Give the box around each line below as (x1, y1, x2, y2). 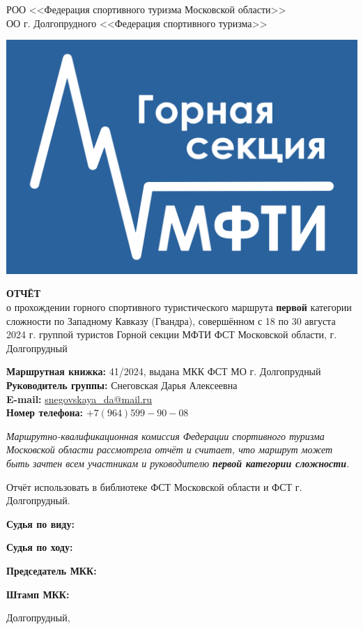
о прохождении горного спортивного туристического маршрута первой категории (6, 300, 352, 314)
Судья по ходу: (6, 540, 73, 554)
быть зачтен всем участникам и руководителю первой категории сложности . (6, 455, 350, 470)
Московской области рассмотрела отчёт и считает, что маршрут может (6, 442, 333, 457)
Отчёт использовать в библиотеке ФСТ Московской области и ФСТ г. (6, 479, 302, 494)
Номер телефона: (6, 405, 84, 420)
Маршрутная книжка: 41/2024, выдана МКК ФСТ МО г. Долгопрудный (6, 364, 321, 379)
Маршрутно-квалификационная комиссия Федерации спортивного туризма (6, 428, 325, 443)
